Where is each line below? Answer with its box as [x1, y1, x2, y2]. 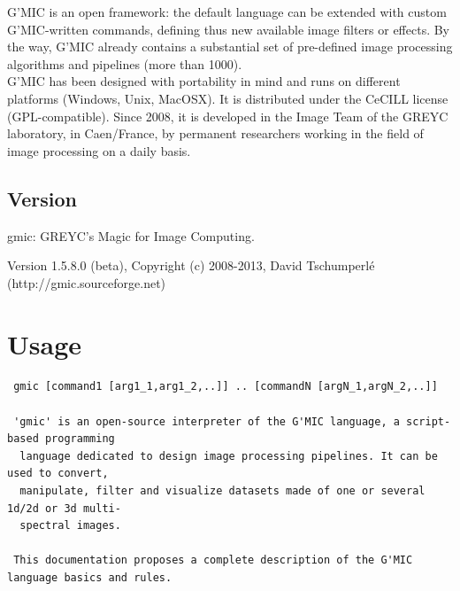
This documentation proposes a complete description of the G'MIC [13, 554, 413, 567]
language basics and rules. [7, 571, 172, 584]
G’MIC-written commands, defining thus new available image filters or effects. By [7, 19, 450, 38]
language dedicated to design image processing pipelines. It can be [19, 449, 438, 463]
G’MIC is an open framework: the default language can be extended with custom [7, 3, 447, 20]
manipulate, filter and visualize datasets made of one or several [19, 485, 425, 498]
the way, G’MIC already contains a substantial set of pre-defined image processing [7, 37, 453, 56]
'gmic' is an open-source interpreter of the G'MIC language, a [13, 415, 400, 428]
